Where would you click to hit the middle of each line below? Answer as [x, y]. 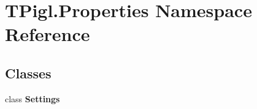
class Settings [33, 98]
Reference [48, 34]
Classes [28, 73]
